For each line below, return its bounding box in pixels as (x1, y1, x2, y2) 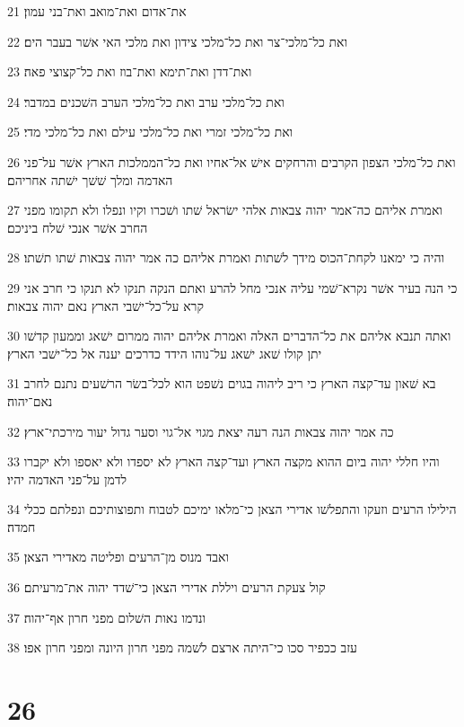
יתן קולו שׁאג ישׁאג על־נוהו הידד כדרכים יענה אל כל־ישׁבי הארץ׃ (7, 343, 322, 362)
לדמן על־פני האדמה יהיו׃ (7, 469, 127, 488)
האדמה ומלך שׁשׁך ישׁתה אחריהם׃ (7, 170, 173, 189)
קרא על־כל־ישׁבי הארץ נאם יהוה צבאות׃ (7, 296, 204, 315)
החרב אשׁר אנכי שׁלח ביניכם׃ (7, 217, 148, 236)
